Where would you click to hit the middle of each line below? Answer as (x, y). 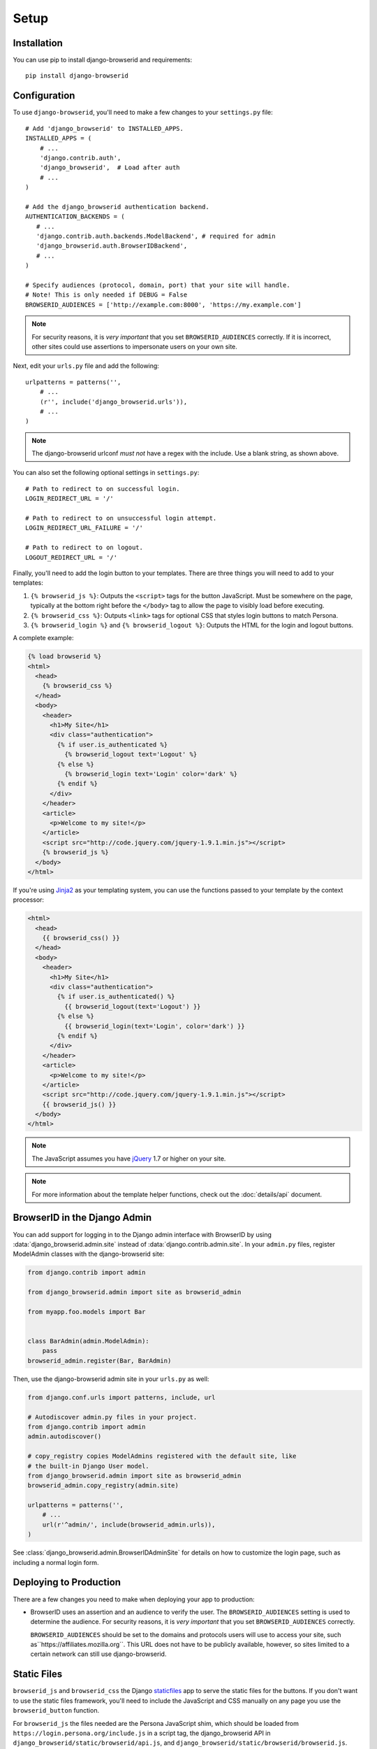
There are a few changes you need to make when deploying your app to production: (134, 1599)
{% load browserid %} (65, 657)
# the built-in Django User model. (88, 1466)
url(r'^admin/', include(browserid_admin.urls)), (129, 1524)
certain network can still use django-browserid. (98, 1654)
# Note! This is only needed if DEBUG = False (106, 295)
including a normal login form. (56, 1562)
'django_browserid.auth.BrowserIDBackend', (112, 246)
